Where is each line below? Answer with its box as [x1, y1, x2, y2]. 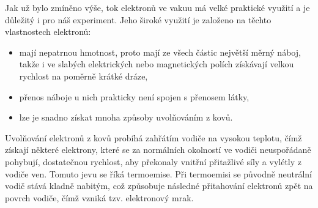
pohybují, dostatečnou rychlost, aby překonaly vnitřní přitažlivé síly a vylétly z [5, 155, 302, 168]
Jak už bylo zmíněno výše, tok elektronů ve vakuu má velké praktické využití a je [5, 1, 310, 13]
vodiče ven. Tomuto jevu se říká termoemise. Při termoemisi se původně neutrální [5, 167, 312, 180]
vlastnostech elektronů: [5, 25, 91, 38]
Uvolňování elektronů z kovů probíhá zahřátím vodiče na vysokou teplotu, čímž [5, 131, 302, 144]
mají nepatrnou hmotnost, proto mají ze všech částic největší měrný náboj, [19, 45, 301, 58]
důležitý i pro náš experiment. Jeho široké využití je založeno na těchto [5, 13, 272, 26]
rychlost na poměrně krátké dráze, [19, 69, 148, 82]
